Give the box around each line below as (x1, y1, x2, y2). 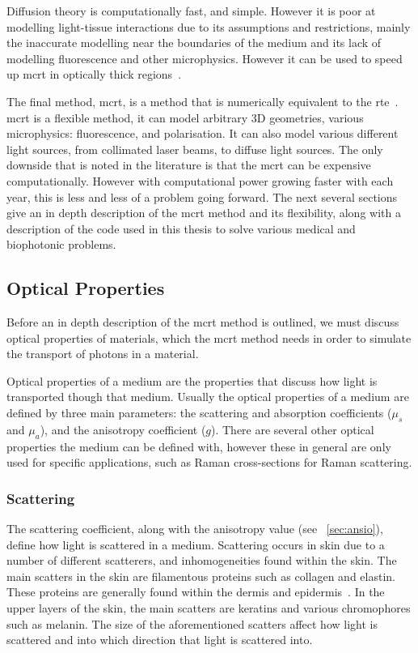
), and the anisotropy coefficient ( (40, 420, 206, 437)
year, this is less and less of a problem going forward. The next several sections (6, 188, 398, 205)
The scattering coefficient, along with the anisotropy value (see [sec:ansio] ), (6, 520, 383, 537)
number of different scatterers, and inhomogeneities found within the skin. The (6, 552, 397, 569)
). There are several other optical (211, 420, 374, 437)
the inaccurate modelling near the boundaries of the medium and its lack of (6, 34, 382, 51)
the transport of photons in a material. (6, 345, 199, 362)
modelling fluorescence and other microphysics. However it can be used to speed (6, 49, 403, 66)
